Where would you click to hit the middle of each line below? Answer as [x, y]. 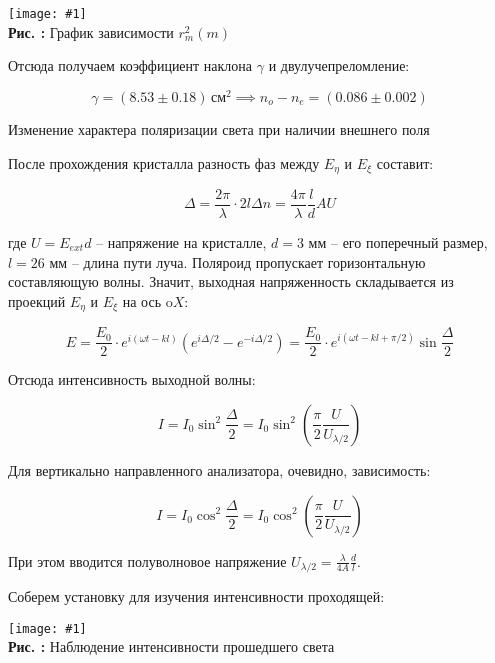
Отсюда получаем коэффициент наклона [130, 65]
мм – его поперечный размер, [398, 242]
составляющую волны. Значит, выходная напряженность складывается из [231, 281]
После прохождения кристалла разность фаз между [164, 162]
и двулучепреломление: [339, 65]
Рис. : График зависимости [91, 31]
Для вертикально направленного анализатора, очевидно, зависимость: [219, 469]
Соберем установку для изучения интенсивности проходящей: [196, 595]
